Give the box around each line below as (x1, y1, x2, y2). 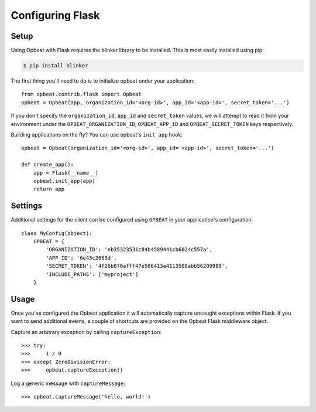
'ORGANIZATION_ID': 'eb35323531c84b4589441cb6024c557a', (46, 246, 213, 253)
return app (33, 186, 65, 193)
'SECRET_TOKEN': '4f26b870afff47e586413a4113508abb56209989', (46, 263, 228, 270)
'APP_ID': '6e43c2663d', (46, 254, 117, 261)
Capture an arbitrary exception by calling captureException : (11, 328, 162, 335)
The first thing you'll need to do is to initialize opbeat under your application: (11, 77, 195, 84)
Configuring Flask (11, 9, 100, 22)
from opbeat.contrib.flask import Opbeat (21, 91, 142, 98)
